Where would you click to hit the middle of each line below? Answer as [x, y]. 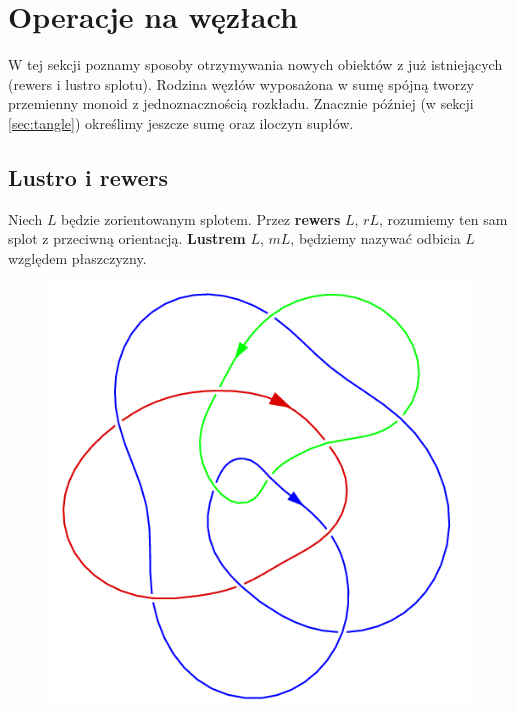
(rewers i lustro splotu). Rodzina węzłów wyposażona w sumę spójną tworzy [241, 83]
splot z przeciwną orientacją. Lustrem [127, 238]
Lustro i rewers [88, 176]
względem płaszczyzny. [77, 257]
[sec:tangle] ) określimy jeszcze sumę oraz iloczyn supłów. [181, 122]
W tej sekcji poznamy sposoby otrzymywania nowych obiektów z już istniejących [255, 64]
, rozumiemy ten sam [443, 218]
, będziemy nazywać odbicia [375, 238]
